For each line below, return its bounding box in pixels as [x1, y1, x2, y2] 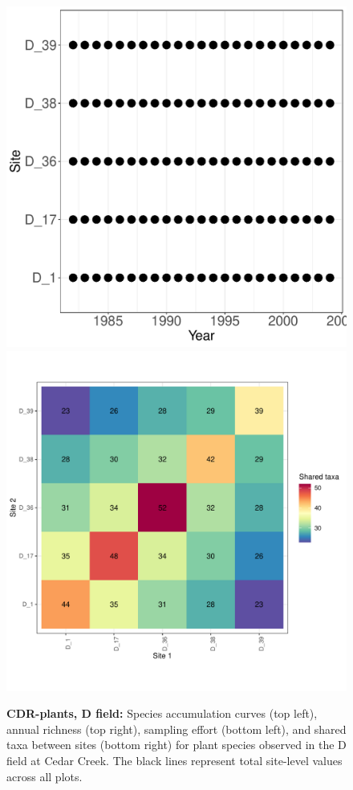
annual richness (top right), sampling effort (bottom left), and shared [6, 720, 347, 737]
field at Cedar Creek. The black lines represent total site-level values [6, 751, 343, 768]
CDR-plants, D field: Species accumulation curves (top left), [6, 705, 318, 722]
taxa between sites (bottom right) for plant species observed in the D [6, 736, 347, 753]
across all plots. [6, 768, 83, 784]
